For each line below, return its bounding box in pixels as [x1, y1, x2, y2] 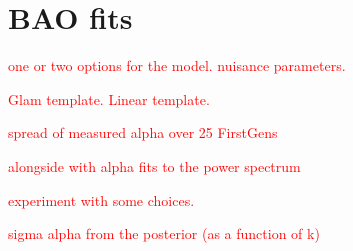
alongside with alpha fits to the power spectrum [8, 155, 301, 176]
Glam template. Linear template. [8, 88, 210, 109]
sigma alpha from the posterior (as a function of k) [8, 223, 320, 244]
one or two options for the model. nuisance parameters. [8, 55, 346, 76]
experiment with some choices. [8, 189, 195, 210]
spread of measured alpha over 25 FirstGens [8, 122, 278, 143]
